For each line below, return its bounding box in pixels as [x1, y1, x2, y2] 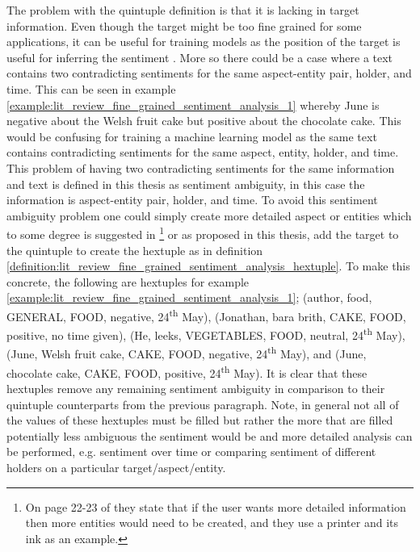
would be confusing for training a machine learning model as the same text [6, 128, 377, 144]
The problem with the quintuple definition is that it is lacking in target [6, 2, 359, 18]
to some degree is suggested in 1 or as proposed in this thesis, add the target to [6, 224, 399, 242]
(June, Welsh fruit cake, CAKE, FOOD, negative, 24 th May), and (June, [6, 343, 367, 362]
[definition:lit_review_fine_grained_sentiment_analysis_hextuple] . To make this [6, 257, 410, 274]
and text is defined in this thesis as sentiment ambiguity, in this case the [6, 175, 365, 192]
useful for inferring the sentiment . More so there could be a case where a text [6, 48, 393, 65]
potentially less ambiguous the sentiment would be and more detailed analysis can [6, 427, 413, 444]
